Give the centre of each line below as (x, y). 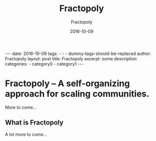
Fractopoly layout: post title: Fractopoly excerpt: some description (71, 58)
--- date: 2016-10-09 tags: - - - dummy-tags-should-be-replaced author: (78, 53)
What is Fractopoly (34, 123)
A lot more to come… (26, 134)
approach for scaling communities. (77, 94)
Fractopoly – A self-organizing (68, 84)
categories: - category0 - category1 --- (44, 64)
